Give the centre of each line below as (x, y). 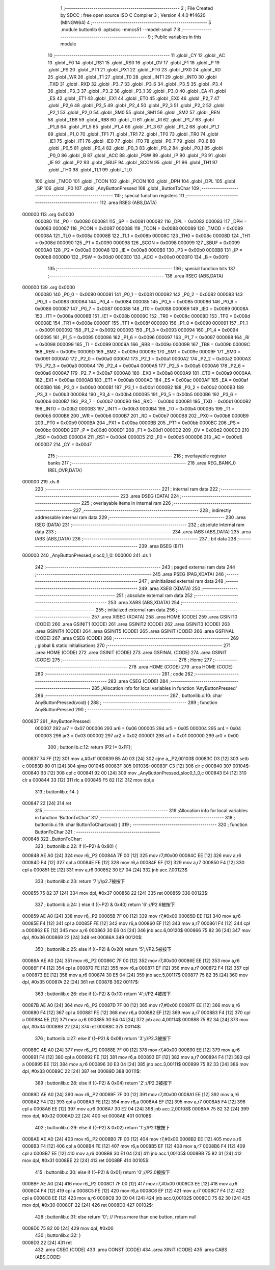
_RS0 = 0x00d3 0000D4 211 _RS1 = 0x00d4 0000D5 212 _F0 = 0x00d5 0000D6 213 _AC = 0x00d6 (139, 437)
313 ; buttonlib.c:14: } (57, 792)
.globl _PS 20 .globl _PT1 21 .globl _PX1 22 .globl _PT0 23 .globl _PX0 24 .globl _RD (134, 70)
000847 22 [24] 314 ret (47, 804)
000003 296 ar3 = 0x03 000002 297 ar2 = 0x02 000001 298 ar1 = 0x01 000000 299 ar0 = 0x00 (137, 735)
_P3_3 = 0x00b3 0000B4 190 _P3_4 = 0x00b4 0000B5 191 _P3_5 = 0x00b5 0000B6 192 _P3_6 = (136, 394)
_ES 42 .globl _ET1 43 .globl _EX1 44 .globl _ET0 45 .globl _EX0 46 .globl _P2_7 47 (134, 98)
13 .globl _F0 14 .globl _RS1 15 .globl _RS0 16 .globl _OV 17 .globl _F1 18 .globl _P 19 (134, 62)
